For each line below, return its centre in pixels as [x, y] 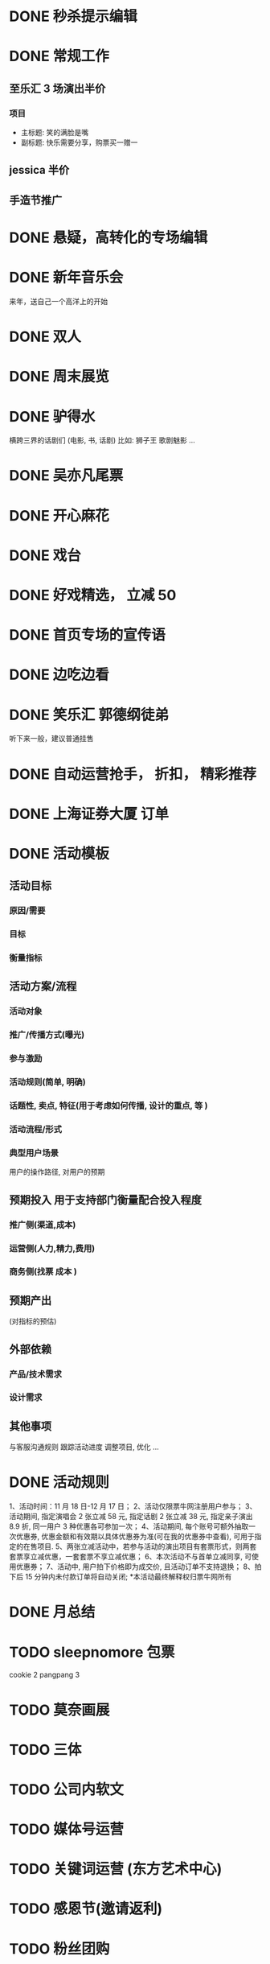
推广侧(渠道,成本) [43, 1225]
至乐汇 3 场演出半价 [57, 88]
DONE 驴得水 [52, 416]
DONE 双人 [45, 337]
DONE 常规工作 [59, 56]
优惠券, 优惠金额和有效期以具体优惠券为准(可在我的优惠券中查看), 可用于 [135, 1537]
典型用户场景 [34, 1153]
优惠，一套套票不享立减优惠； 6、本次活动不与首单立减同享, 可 [148, 1557]
